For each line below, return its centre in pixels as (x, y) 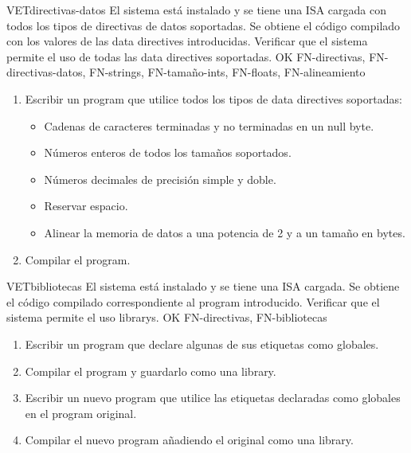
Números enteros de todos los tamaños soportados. (168, 152)
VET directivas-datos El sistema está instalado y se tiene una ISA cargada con (196, 10)
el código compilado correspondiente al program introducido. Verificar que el (193, 301)
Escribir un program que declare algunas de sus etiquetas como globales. (202, 344)
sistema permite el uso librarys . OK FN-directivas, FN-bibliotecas (167, 317)
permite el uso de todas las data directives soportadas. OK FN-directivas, (186, 56)
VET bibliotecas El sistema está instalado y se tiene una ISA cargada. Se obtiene (203, 286)
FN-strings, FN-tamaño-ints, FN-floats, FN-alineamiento (227, 72)
